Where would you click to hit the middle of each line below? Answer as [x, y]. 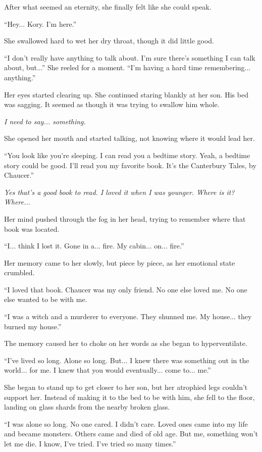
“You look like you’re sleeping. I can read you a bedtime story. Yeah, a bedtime [127, 155]
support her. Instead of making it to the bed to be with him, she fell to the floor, [129, 397]
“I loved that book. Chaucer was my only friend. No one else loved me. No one [126, 289]
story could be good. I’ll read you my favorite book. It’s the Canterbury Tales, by [130, 165]
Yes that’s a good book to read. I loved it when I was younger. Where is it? [119, 192]
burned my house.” [33, 326]
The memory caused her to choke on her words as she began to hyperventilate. [126, 343]
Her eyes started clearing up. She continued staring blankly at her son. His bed [126, 94]
